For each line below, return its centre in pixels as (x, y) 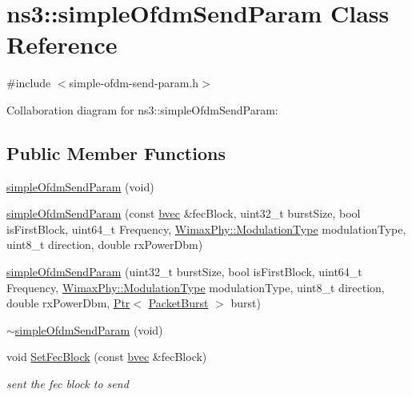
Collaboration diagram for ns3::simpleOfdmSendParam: (142, 109)
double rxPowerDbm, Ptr (68, 303)
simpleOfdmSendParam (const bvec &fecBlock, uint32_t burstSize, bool (184, 213)
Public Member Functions (116, 152)
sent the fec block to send (68, 384)
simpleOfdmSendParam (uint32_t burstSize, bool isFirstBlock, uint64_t (184, 272)
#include (29, 83)
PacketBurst (178, 303)
